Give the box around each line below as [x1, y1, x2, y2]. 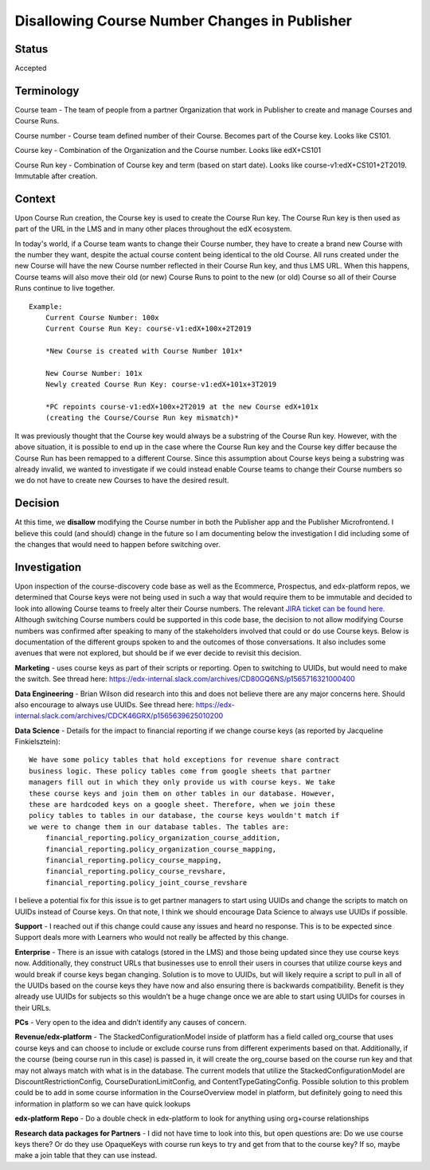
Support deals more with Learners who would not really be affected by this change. [14, 933, 289, 942]
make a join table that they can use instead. [14, 1151, 158, 1160]
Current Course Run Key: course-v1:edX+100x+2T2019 [45, 324, 252, 334]
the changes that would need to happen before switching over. [14, 540, 221, 550]
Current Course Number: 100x [45, 313, 159, 322]
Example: [29, 302, 63, 311]
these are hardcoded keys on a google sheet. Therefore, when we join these [29, 800, 336, 809]
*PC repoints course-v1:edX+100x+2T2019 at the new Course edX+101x [45, 402, 319, 412]
